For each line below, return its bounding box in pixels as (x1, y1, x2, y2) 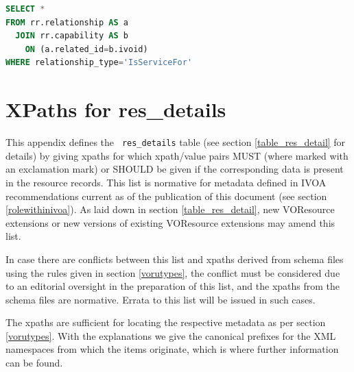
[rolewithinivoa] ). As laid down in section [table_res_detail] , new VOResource (5, 202, 335, 216)
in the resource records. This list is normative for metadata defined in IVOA (5, 175, 327, 189)
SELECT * (5, 4, 45, 14)
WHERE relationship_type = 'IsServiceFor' (5, 58, 193, 68)
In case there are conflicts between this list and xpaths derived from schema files (5, 251, 344, 266)
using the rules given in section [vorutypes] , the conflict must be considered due (5, 265, 340, 280)
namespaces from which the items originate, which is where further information (5, 342, 339, 356)
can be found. (5, 356, 63, 370)
